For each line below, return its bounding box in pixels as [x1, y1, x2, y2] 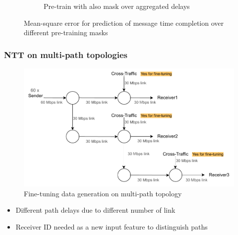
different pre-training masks [24, 27, 108, 38]
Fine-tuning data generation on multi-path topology [24, 188, 182, 198]
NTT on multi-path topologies [4, 48, 127, 60]
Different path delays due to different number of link [15, 205, 176, 215]
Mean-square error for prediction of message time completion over [24, 17, 224, 28]
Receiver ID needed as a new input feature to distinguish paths [15, 221, 208, 232]
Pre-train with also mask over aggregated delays [44, 1, 190, 11]
